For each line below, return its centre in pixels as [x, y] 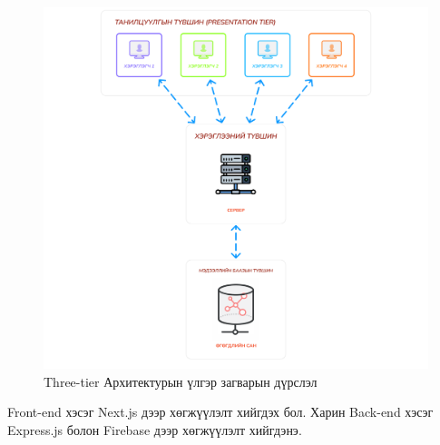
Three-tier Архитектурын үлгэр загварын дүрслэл [181, 381]
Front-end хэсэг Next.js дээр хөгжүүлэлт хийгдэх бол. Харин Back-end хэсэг [220, 412]
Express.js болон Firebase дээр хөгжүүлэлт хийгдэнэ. [155, 429]
